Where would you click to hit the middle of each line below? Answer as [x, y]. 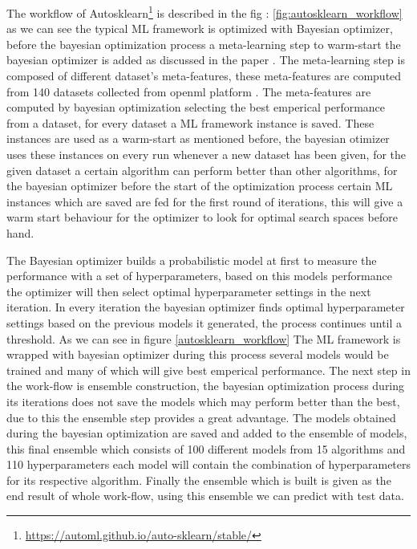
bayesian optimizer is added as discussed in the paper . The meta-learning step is [206, 60]
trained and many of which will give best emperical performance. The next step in [208, 370]
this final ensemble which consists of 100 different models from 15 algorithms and [206, 448]
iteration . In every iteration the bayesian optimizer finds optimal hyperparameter [206, 307]
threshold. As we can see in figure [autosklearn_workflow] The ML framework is [204, 338]
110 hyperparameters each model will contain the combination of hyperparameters [209, 464]
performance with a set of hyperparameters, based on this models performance [199, 276]
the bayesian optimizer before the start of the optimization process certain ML [200, 186]
